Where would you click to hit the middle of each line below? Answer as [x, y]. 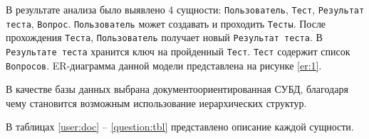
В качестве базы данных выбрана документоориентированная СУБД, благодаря [177, 89]
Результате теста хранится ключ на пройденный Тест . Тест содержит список [178, 51]
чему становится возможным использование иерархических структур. [156, 102]
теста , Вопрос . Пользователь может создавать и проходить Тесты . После [166, 23]
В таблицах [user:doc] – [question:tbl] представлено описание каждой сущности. [180, 127]
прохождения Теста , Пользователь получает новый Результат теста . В [164, 37]
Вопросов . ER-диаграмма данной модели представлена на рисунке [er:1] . [164, 65]
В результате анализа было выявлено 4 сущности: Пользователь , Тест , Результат [185, 9]
